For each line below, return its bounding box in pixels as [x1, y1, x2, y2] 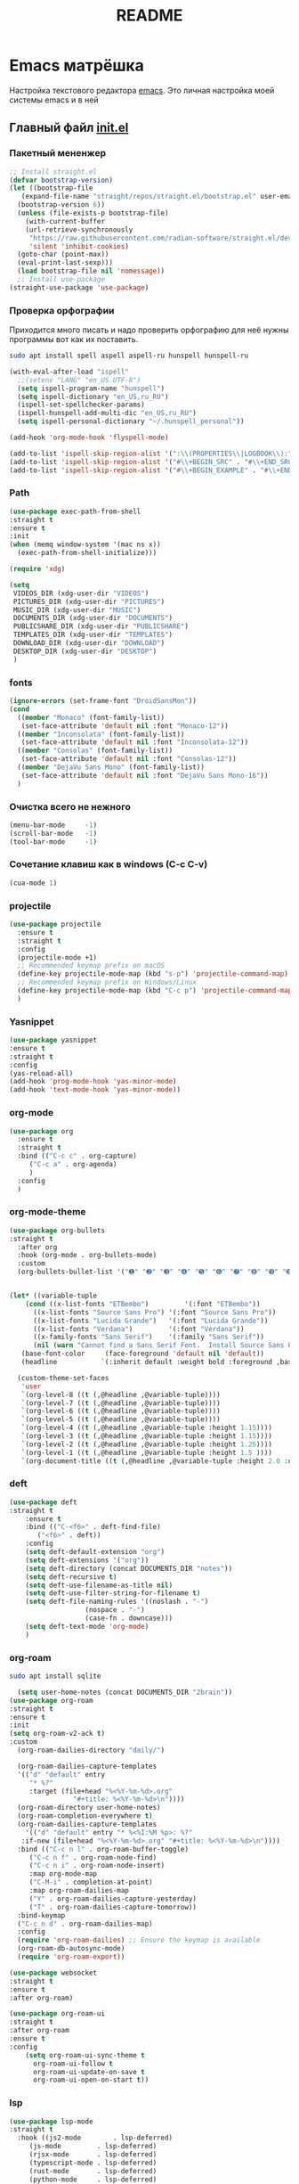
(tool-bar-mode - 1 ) [9, 837, 98, 847]
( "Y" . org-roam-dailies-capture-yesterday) [28, 1894, 198, 1903]
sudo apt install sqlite [9, 1672, 101, 1681]
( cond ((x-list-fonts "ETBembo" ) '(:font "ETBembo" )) [25, 1299, 261, 1308]
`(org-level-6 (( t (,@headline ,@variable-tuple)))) [20, 1407, 221, 1416]
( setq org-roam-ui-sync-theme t [25, 2050, 145, 2059]
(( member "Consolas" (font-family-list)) [17, 746, 174, 756]
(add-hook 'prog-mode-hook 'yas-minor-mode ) [9, 1077, 177, 1086]
